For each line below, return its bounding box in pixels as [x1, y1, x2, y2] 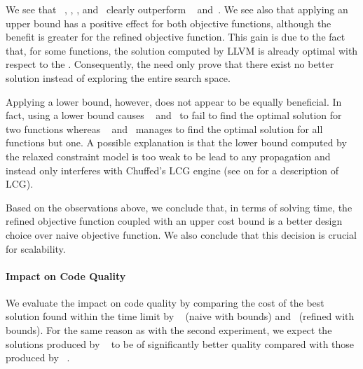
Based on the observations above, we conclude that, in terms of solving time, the [6, 200, 352, 214]
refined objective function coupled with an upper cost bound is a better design [6, 214, 343, 228]
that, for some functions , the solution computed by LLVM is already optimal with [6, 43, 358, 57]
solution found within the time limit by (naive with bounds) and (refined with [6, 309, 355, 323]
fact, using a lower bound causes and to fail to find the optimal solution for [6, 108, 342, 123]
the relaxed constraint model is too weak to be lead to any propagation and [6, 148, 331, 163]
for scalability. [6, 241, 66, 256]
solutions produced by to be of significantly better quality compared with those [6, 336, 355, 351]
